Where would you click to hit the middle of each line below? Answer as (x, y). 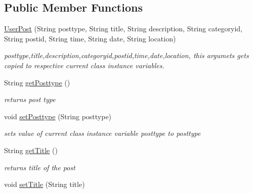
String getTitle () (31, 150)
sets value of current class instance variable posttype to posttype (102, 133)
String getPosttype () (37, 82)
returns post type (30, 99)
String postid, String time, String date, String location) (90, 38)
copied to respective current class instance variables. (84, 65)
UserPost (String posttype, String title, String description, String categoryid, (123, 29)
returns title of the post (40, 167)
